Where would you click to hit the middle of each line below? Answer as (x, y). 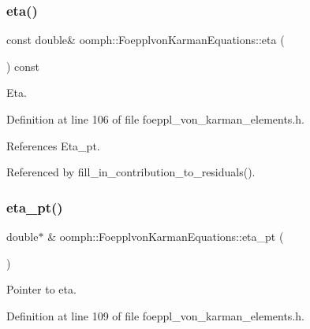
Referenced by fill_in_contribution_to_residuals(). (131, 172)
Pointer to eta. (41, 289)
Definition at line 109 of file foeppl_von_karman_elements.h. (155, 315)
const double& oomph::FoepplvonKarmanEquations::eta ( (146, 40)
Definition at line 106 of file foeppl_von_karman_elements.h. (155, 119)
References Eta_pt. (53, 145)
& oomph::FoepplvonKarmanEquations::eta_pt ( (166, 236)
